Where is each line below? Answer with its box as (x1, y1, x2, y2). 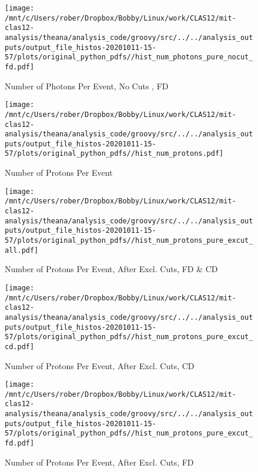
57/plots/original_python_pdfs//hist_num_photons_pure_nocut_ (5, 53, 253, 62)
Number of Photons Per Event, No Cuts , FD (5, 79, 169, 92)
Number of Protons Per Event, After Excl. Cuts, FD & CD (5, 263, 218, 275)
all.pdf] (5, 246, 39, 255)
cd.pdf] (5, 342, 35, 351)
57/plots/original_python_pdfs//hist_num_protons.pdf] (5, 149, 224, 158)
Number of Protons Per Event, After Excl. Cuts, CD (5, 359, 195, 371)
